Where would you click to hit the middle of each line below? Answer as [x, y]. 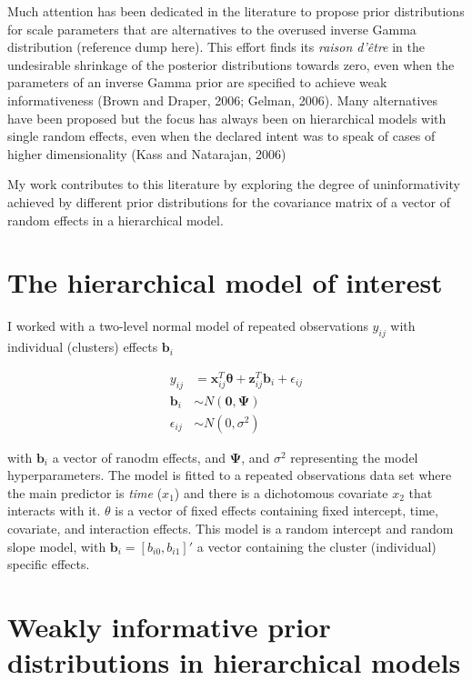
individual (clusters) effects [83, 347]
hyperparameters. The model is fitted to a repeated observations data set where [230, 475]
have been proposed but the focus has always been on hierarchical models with [227, 118]
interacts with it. [54, 510]
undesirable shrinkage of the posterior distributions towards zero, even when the [231, 64]
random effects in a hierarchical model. [115, 220]
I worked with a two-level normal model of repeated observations [188, 326]
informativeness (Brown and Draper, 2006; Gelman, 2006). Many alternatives [223, 100]
